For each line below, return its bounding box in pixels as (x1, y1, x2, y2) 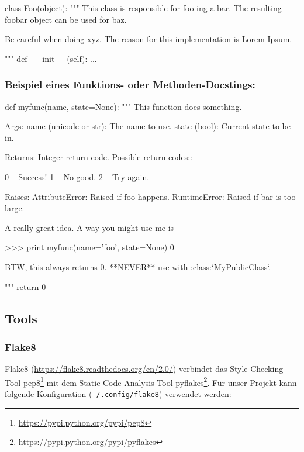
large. (5, 202, 25, 214)
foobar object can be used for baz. (5, 13, 127, 25)
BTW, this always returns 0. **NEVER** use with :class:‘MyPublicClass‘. (5, 260, 271, 272)
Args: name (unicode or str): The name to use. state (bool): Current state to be (5, 120, 291, 132)
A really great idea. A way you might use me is (5, 221, 174, 233)
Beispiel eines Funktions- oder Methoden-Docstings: (5, 77, 255, 92)
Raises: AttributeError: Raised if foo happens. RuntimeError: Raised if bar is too (5, 190, 296, 202)
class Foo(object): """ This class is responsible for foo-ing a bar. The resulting (5, 2, 282, 13)
